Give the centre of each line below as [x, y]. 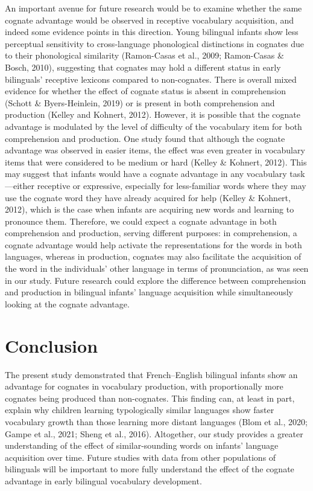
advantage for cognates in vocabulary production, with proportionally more [144, 386]
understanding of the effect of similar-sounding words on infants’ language [142, 445]
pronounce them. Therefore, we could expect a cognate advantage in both [141, 221]
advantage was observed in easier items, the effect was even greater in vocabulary [155, 150]
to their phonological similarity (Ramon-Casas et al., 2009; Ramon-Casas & [144, 55]
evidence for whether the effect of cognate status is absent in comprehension [145, 91]
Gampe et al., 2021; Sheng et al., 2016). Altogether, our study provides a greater [154, 433]
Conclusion [52, 345]
